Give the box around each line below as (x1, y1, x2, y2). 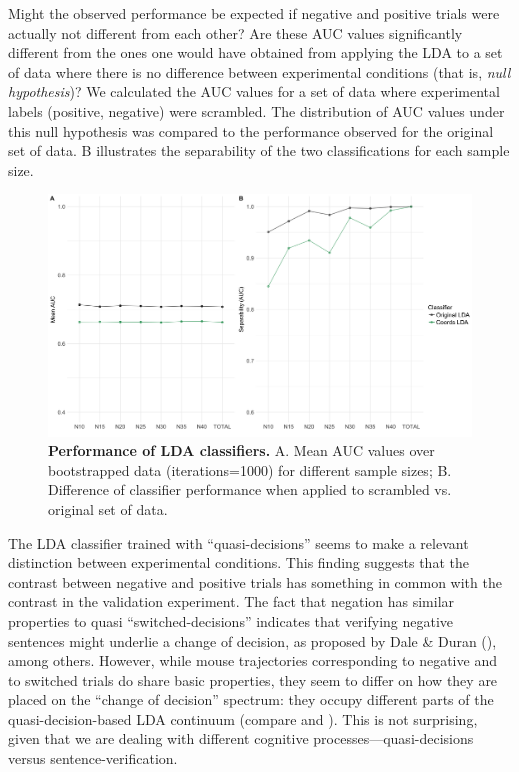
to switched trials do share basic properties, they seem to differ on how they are (8, 669, 498, 690)
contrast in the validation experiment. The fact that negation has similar (8, 591, 455, 612)
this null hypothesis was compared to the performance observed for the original (8, 120, 494, 141)
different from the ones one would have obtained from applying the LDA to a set (8, 42, 503, 63)
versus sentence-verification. (8, 748, 178, 769)
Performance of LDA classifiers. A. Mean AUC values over (48, 440, 435, 461)
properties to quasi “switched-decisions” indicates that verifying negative (8, 610, 454, 631)
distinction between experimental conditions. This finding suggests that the (8, 552, 469, 573)
